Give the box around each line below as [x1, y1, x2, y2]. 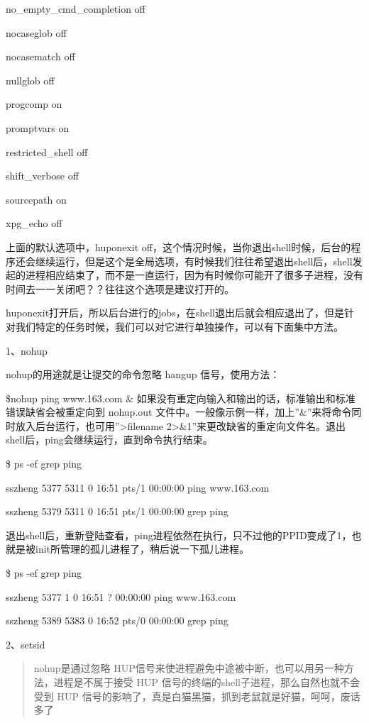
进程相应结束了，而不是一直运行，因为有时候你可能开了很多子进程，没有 [25, 267, 363, 282]
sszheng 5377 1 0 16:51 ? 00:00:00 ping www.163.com [6, 589, 236, 604]
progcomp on [6, 96, 62, 111]
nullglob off [6, 72, 55, 87]
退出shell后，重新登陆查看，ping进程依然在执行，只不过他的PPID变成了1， [6, 527, 352, 542]
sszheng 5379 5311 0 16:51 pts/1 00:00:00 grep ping [6, 504, 228, 519]
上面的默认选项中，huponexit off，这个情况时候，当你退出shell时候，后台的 [6, 239, 351, 254]
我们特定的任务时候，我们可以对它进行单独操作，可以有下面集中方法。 [15, 319, 343, 333]
